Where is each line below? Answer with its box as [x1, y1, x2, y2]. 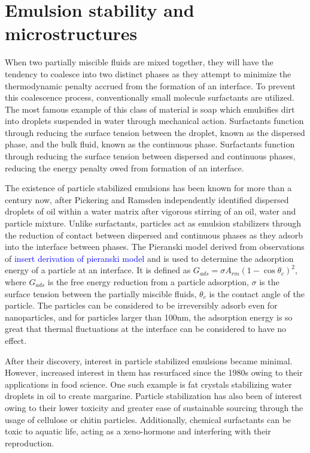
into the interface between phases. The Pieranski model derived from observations [5, 240, 305, 253]
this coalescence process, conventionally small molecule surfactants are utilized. [5, 91, 294, 104]
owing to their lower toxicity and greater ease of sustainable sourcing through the [5, 401, 303, 413]
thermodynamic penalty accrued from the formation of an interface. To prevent [5, 79, 296, 92]
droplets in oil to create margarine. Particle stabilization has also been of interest [5, 389, 303, 402]
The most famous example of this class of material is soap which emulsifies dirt [5, 102, 295, 115]
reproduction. [5, 436, 54, 449]
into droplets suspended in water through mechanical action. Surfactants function [5, 114, 304, 127]
